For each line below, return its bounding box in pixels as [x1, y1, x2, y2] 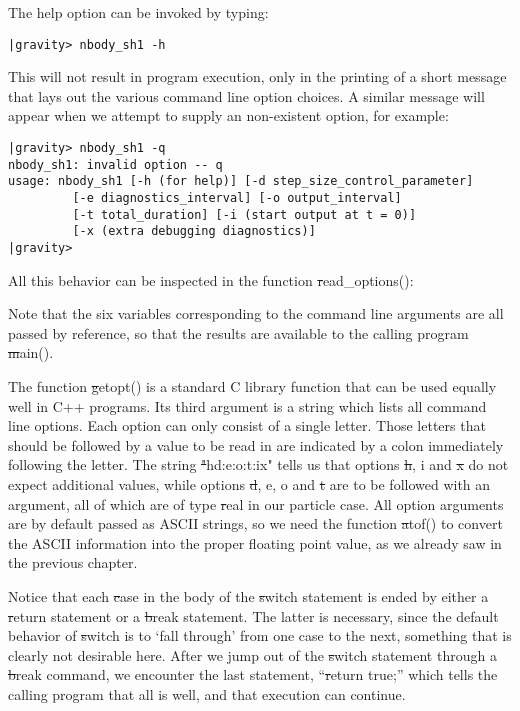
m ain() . [8, 342, 54, 363]
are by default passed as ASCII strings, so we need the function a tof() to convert [8, 513, 503, 534]
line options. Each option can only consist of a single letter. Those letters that [8, 415, 486, 436]
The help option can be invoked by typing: [8, 2, 269, 22]
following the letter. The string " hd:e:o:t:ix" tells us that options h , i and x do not [8, 454, 509, 475]
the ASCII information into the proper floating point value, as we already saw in [8, 532, 502, 553]
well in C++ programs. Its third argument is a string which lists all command [8, 395, 487, 416]
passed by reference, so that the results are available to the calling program [8, 322, 469, 343]
